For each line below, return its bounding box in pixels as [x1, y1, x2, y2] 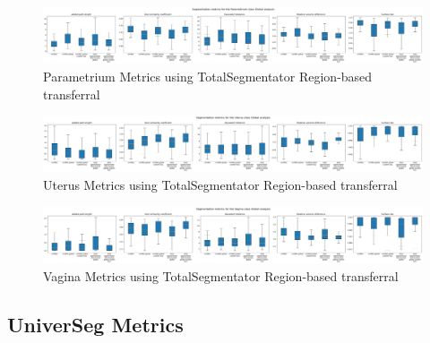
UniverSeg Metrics [7, 310, 184, 338]
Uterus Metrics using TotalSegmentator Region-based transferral [43, 176, 398, 194]
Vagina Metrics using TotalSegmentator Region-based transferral [43, 266, 399, 285]
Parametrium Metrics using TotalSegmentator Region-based [43, 66, 373, 85]
